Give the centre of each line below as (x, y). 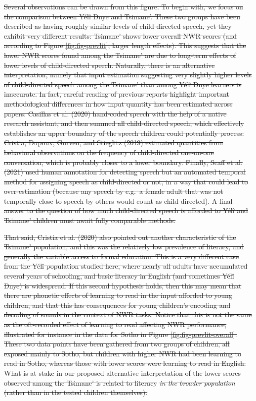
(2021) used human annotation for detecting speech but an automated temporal (125, 172)
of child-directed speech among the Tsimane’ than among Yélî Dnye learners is (123, 84)
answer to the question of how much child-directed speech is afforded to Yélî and (126, 210)
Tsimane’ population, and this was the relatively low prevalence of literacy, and (124, 247)
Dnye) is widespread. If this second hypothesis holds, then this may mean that (123, 285)
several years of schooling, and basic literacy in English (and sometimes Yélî (119, 276)
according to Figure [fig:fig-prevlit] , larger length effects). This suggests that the (125, 45)
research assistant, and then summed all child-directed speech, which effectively (124, 123)
